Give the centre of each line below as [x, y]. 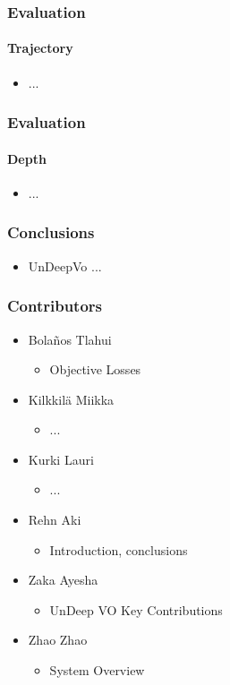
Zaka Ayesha [63, 580]
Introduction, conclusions [119, 549]
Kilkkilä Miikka [71, 399]
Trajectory [40, 48]
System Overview [97, 670]
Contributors [55, 306]
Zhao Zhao [58, 640]
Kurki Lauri [61, 459]
